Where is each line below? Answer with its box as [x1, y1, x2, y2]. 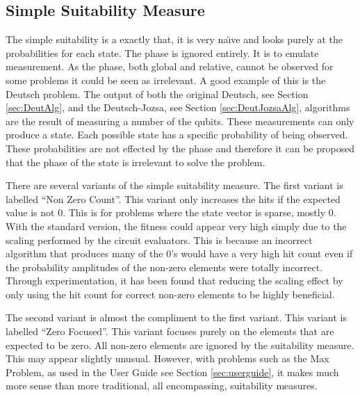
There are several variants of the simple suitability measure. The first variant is [6, 178, 343, 193]
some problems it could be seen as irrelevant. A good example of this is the [6, 72, 326, 87]
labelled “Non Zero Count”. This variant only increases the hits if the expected [6, 191, 341, 206]
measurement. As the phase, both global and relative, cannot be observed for [6, 59, 334, 74]
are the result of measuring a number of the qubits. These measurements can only [6, 113, 354, 128]
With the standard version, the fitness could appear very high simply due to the [6, 218, 347, 233]
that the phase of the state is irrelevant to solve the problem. [6, 154, 265, 169]
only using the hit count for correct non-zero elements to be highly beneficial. [6, 286, 335, 301]
